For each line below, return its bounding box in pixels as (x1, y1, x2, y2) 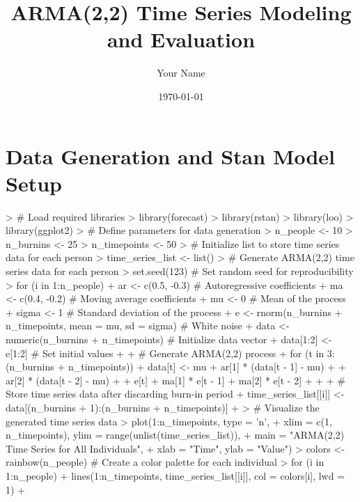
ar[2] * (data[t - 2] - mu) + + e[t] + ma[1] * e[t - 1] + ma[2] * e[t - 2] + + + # (6, 372, 346, 387)
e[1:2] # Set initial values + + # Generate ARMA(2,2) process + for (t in (6, 345, 324, 360)
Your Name (157, 65, 205, 80)
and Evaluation (107, 25, 256, 54)
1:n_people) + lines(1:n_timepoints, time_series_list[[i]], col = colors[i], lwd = (6, 468, 345, 483)
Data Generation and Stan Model (6, 141, 336, 170)
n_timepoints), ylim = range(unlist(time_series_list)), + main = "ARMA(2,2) (6, 428, 345, 442)
